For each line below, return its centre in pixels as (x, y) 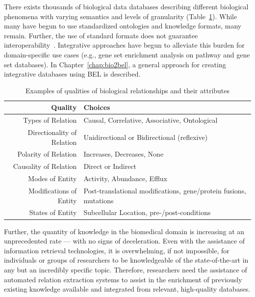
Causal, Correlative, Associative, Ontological (151, 120)
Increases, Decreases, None (124, 154)
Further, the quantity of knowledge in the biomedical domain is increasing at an (124, 231)
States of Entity (53, 212)
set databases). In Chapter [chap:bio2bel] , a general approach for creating (115, 64)
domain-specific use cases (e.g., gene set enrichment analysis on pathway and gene (127, 54)
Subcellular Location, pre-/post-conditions (147, 212)
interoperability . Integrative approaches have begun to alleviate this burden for (124, 45)
